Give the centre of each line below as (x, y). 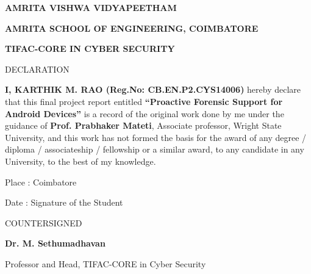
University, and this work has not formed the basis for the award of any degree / (156, 137)
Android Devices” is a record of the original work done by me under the (145, 113)
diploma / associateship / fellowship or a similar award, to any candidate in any (155, 149)
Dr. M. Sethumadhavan (55, 243)
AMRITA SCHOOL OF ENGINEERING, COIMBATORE (132, 28)
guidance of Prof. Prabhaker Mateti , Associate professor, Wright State (143, 125)
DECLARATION (37, 69)
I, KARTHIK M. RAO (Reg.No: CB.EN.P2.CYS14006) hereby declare (153, 89)
